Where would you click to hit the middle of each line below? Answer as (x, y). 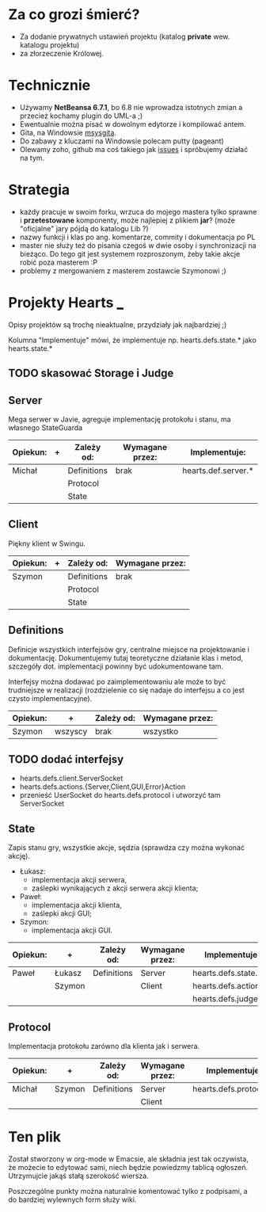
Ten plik (35, 1137)
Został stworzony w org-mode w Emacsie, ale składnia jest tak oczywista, (129, 1159)
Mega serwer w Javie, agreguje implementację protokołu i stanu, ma (120, 419)
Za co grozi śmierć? (74, 15)
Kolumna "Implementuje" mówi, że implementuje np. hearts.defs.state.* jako (133, 340)
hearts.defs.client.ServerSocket (71, 779)
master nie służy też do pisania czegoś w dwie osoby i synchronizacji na (138, 245)
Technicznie (49, 86)
